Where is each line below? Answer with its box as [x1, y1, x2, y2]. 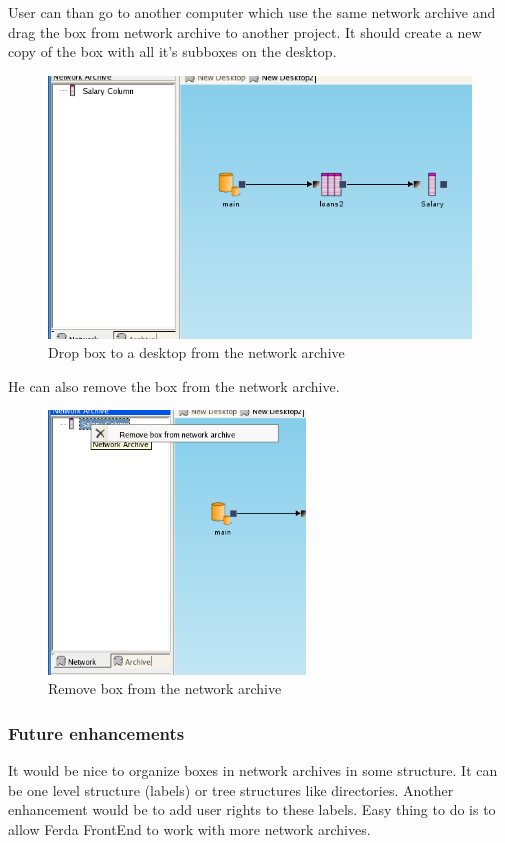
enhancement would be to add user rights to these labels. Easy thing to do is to [8, 799, 496, 820]
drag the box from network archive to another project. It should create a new [8, 21, 482, 42]
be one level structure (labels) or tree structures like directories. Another [8, 779, 454, 800]
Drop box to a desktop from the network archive [48, 342, 345, 363]
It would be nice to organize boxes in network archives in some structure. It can [8, 760, 498, 781]
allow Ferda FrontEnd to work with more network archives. [8, 819, 371, 840]
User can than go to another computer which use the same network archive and [8, 2, 496, 22]
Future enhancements [8, 720, 185, 745]
